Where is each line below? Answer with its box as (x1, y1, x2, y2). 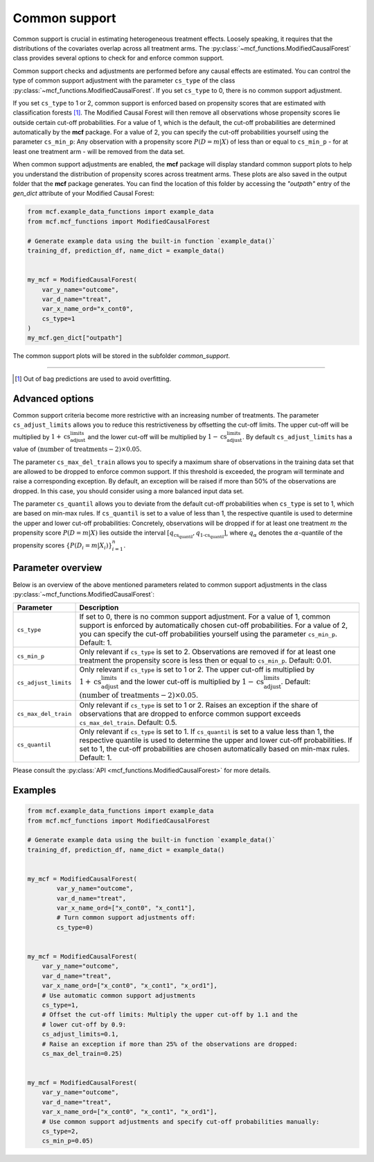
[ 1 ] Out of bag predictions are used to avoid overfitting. (15, 375, 172, 383)
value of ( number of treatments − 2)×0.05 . (12, 445, 142, 454)
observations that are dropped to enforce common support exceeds (79, 709, 301, 719)
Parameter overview (12, 562, 103, 574)
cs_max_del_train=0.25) (42, 1050, 123, 1057)
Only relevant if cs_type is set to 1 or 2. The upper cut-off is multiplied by (79, 665, 315, 674)
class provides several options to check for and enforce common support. (12, 54, 224, 62)
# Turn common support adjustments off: (56, 914, 196, 922)
